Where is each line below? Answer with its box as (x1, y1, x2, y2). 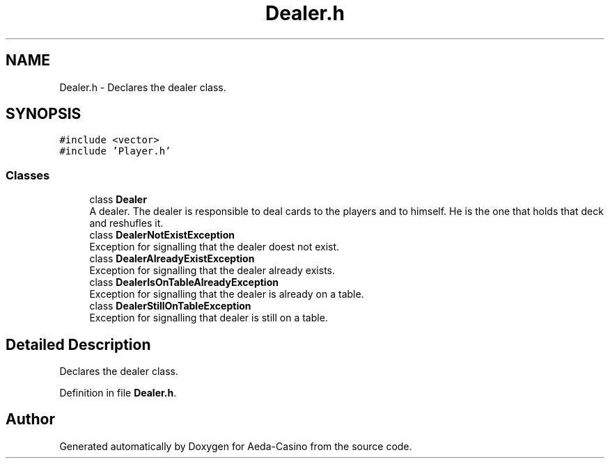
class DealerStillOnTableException (89, 300, 251, 312)
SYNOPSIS (6, 105, 81, 123)
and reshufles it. (89, 217, 164, 230)
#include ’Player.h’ (59, 145, 171, 157)
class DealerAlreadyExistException (89, 253, 255, 265)
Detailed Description (6, 335, 151, 353)
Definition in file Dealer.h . (59, 387, 177, 399)
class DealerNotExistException (89, 229, 235, 241)
